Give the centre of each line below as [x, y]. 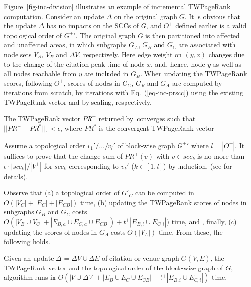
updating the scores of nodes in [51, 232]
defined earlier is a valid [211, 26]
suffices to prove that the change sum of [63, 156]
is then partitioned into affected [192, 35]
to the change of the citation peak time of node [74, 64]
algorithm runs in [30, 277]
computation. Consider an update [54, 16]
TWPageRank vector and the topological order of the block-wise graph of [114, 267]
